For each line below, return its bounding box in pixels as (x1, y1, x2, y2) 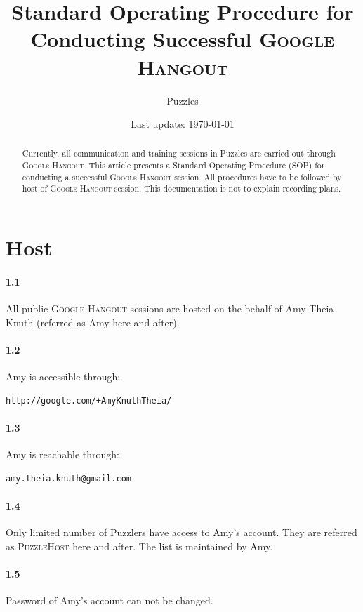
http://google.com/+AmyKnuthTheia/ (6, 395, 172, 406)
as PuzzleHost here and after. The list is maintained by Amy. (6, 538, 273, 553)
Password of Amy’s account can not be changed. (6, 593, 213, 608)
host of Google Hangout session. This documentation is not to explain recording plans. (22, 182, 341, 194)
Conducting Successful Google (30, 25, 335, 53)
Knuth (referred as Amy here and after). (6, 314, 180, 329)
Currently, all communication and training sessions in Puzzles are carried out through (22, 147, 336, 159)
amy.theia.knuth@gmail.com (6, 473, 131, 484)
